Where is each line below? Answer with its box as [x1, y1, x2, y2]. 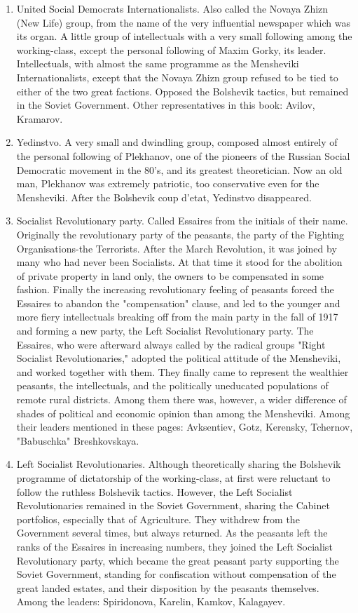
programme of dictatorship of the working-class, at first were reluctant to [16, 471, 331, 485]
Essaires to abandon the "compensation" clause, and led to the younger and [16, 295, 340, 310]
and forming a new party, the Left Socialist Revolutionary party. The [16, 323, 314, 338]
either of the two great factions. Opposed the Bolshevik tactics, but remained [16, 83, 349, 98]
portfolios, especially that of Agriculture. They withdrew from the [16, 511, 300, 526]
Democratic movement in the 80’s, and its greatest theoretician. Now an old [16, 162, 343, 177]
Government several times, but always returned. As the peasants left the [16, 525, 328, 540]
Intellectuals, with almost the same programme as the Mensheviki [16, 56, 299, 71]
